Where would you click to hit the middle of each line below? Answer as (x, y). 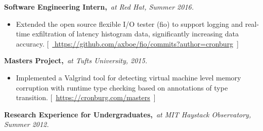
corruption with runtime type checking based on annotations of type (122, 87)
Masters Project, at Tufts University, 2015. (76, 60)
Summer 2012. (27, 124)
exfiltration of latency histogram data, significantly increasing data (136, 34)
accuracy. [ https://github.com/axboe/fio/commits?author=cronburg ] (127, 43)
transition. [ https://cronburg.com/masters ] (86, 97)
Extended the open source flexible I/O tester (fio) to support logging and (129, 24)
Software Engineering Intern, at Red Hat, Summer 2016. (99, 7)
